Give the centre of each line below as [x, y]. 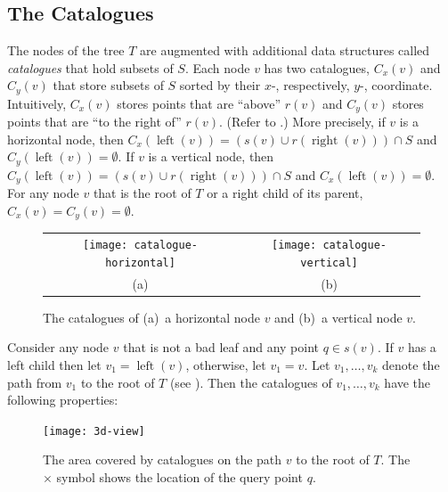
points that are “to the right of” [94, 122]
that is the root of [142, 193]
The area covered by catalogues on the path [163, 459]
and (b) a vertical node [338, 317]
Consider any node [58, 347]
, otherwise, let [226, 365]
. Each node [217, 67]
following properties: [63, 400]
